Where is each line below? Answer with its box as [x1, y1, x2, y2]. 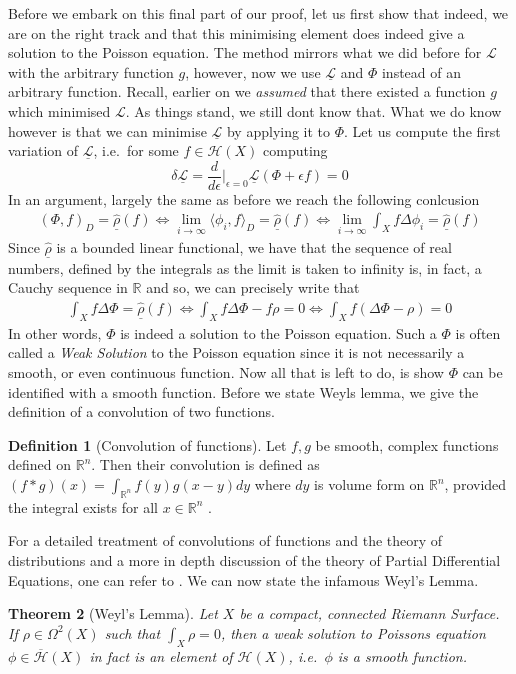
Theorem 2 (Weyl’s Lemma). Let [8, 603, 218, 624]
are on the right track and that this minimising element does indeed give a [8, 22, 465, 43]
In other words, [8, 322, 102, 343]
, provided [444, 474, 507, 495]
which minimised [8, 100, 111, 121]
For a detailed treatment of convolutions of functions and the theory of [8, 530, 443, 551]
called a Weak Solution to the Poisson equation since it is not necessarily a [8, 342, 465, 363]
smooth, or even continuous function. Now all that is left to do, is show [8, 362, 444, 383]
